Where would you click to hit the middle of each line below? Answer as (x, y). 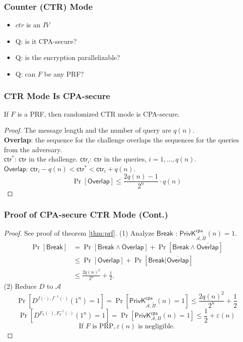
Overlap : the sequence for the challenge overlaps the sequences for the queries (121, 140)
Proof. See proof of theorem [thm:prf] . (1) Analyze (79, 232)
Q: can (25, 74)
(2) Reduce (20, 286)
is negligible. (156, 327)
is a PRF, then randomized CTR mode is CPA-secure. (99, 113)
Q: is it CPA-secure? (46, 41)
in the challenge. (53, 159)
